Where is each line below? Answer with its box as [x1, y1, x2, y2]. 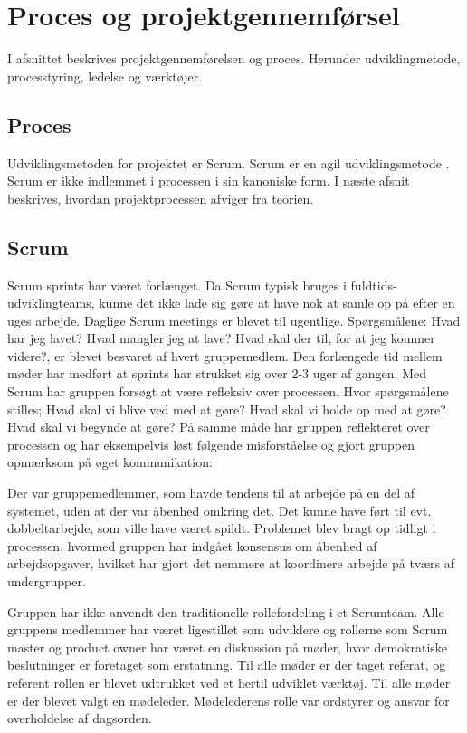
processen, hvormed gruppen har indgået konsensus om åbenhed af [7, 536, 377, 555]
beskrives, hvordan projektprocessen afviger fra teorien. [7, 188, 314, 207]
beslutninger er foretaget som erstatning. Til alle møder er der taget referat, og [7, 655, 446, 674]
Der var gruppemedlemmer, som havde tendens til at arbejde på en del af [7, 483, 415, 502]
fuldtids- [350, 275, 397, 294]
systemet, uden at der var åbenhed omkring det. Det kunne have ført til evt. [7, 500, 432, 519]
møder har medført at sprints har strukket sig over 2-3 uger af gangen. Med [7, 364, 427, 383]
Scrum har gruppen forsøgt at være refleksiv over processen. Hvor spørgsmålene [7, 382, 449, 401]
